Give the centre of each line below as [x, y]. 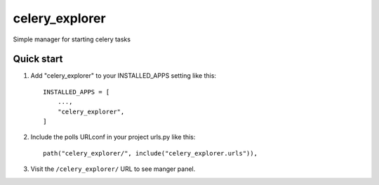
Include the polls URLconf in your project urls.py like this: [113, 137]
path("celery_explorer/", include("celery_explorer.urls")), [150, 153]
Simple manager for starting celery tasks [72, 39]
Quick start [38, 59]
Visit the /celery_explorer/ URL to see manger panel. [113, 169]
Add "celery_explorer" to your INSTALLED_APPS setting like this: [124, 76]
